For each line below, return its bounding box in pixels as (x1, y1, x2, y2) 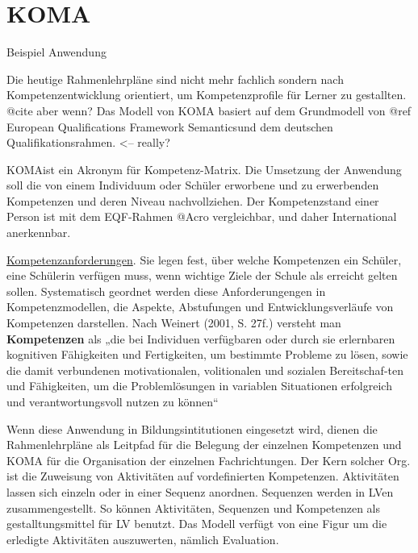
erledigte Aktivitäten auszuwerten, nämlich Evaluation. (6, 530, 279, 547)
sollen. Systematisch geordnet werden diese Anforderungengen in (6, 282, 326, 299)
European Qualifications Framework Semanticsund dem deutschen (6, 118, 333, 135)
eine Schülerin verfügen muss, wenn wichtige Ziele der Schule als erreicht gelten (6, 267, 398, 284)
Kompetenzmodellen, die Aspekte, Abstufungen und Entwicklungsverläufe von (6, 298, 394, 315)
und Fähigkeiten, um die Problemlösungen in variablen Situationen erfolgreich (6, 377, 392, 394)
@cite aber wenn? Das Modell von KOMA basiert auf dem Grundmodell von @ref (6, 102, 412, 118)
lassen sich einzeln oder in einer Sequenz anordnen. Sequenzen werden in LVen (6, 483, 394, 500)
